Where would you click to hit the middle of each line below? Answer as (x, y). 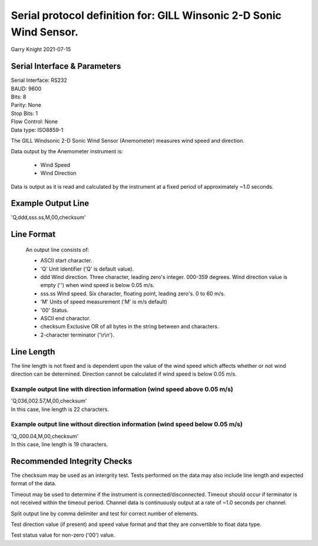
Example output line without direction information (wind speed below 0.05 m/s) (127, 425)
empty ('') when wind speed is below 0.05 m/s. (97, 285)
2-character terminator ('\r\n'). (77, 335)
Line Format (33, 234)
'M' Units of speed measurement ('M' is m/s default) (104, 302)
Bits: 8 (19, 97)
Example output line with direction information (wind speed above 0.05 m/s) (122, 389)
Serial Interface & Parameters (66, 66)
